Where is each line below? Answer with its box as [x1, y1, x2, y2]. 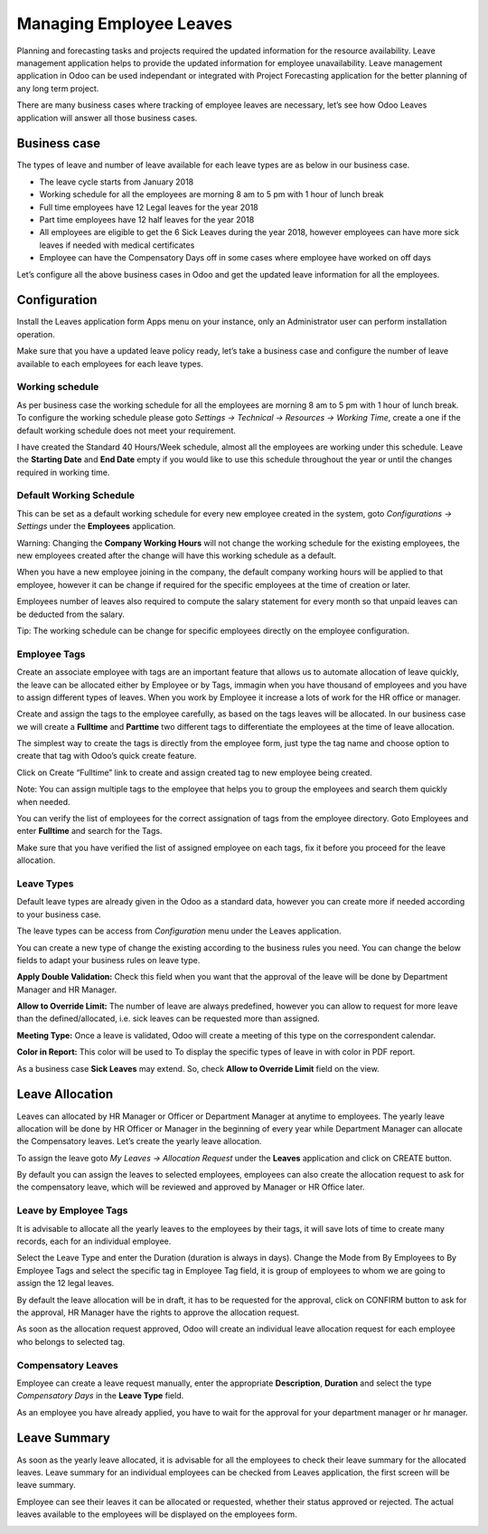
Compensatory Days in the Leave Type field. [16, 1390, 184, 1401]
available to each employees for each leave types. [16, 358, 203, 369]
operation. [16, 328, 55, 339]
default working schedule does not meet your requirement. [16, 425, 237, 436]
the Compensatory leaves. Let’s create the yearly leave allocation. [16, 1136, 262, 1147]
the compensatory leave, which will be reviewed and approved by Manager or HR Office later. [16, 1181, 365, 1193]
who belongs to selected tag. [16, 1336, 126, 1347]
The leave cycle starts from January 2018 [39, 176, 194, 187]
